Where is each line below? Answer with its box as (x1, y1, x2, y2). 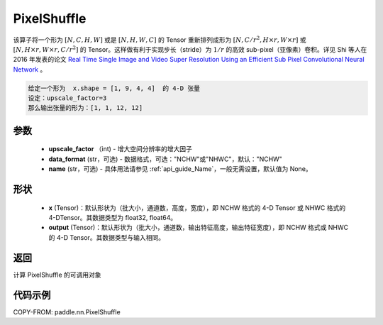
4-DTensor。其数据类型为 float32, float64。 (48, 214, 177, 222)
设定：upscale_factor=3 (28, 94, 107, 102)
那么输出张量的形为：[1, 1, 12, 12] (28, 104, 143, 112)
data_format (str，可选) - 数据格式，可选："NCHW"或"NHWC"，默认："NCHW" (48, 155, 283, 163)
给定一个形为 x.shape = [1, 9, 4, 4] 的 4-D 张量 (28, 84, 200, 92)
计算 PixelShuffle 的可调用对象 (13, 270, 101, 279)
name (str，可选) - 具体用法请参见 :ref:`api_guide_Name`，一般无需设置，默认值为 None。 (48, 165, 312, 173)
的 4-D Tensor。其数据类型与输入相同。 (48, 233, 165, 241)
